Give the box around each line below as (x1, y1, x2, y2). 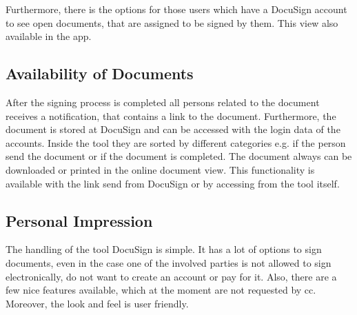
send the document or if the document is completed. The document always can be (6, 149, 352, 163)
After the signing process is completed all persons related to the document (6, 94, 320, 109)
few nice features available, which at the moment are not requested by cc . (6, 283, 316, 297)
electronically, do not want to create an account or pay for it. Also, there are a (6, 269, 337, 283)
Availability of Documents (6, 63, 194, 84)
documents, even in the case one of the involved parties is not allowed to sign (6, 255, 331, 270)
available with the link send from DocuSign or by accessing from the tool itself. (6, 176, 340, 190)
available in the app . (6, 29, 92, 43)
